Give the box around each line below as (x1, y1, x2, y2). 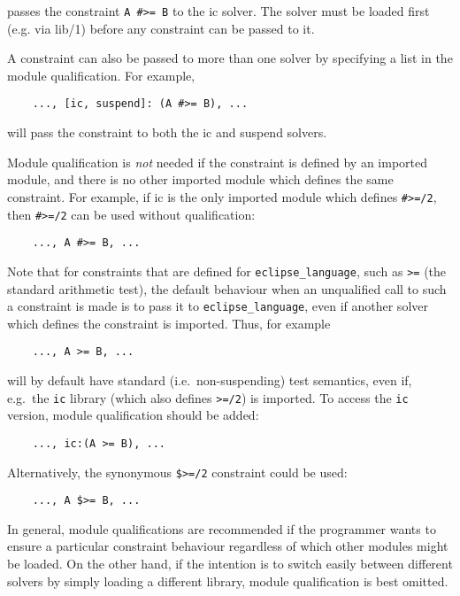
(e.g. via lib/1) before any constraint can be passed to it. (7, 19, 315, 37)
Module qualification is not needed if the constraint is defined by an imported (7, 152, 428, 171)
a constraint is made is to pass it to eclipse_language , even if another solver (7, 297, 428, 315)
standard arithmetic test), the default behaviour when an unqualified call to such (7, 279, 447, 298)
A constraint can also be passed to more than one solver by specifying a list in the (7, 49, 453, 67)
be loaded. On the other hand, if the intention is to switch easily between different (7, 554, 453, 572)
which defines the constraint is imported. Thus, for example (7, 313, 331, 332)
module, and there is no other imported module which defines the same (7, 170, 394, 189)
